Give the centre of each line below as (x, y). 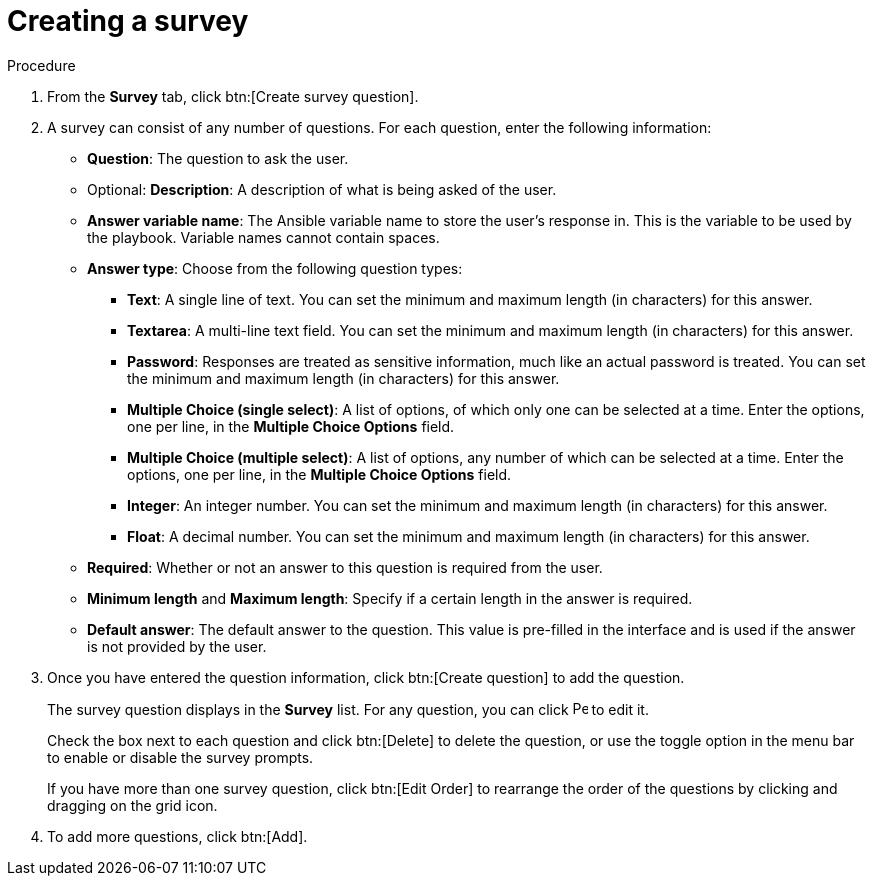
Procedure (41, 65)
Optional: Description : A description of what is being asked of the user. (322, 189)
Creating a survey (128, 21)
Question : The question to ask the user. (218, 158)
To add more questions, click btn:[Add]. (177, 836)
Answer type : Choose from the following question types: (275, 268)
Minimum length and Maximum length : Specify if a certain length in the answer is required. (390, 598)
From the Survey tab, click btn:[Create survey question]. (233, 96)
